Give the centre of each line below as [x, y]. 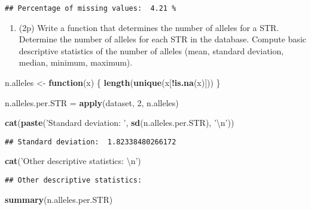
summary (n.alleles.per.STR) [59, 199]
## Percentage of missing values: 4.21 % [91, 8]
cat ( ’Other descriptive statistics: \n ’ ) [73, 161]
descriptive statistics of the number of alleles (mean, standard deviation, [151, 50]
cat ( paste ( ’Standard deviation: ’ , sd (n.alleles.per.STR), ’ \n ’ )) [120, 123]
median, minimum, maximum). [76, 62]
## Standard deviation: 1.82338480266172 [91, 142]
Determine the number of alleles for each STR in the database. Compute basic [162, 39]
